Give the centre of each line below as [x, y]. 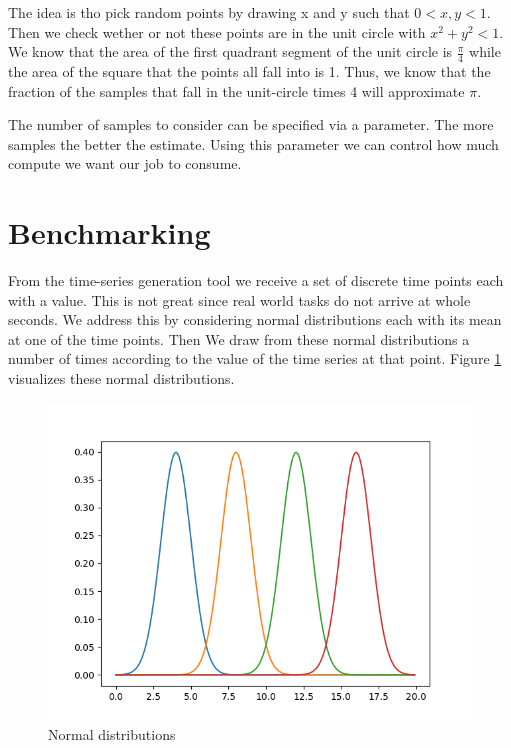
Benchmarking [109, 232]
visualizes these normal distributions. [121, 378]
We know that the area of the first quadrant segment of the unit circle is [230, 51]
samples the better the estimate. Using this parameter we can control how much [253, 143]
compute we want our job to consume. [125, 163]
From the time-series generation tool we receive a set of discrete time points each [256, 280]
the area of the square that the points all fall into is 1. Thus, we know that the [249, 71]
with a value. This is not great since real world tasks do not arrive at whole [239, 299]
